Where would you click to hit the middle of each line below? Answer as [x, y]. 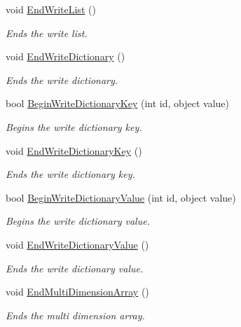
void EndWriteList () [51, 9]
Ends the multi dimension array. [75, 315]
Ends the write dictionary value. [75, 268]
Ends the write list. [47, 33]
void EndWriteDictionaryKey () [74, 150]
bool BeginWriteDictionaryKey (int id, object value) [118, 103]
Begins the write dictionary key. [74, 126]
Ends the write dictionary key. [70, 174]
